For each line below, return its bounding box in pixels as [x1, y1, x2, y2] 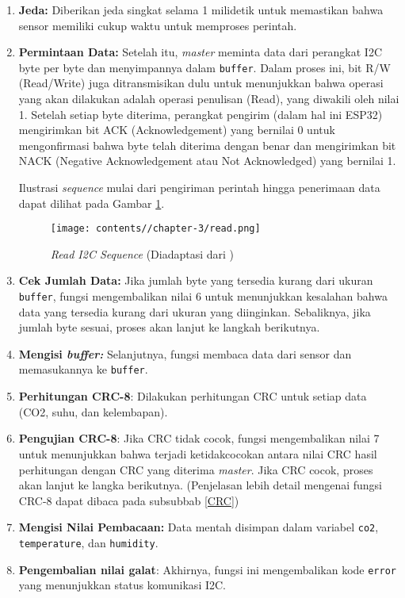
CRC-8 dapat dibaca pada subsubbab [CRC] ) [18, 492, 239, 508]
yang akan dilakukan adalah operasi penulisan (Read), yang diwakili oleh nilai [18, 90, 399, 107]
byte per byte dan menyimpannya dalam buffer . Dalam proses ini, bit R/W [18, 59, 391, 75]
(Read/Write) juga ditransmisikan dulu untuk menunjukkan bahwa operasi [18, 75, 384, 91]
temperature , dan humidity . [18, 534, 159, 550]
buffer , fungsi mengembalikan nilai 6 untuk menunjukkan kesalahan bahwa [18, 288, 388, 305]
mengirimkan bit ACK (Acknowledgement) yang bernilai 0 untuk [18, 121, 335, 138]
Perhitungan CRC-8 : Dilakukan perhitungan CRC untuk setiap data [18, 388, 367, 404]
